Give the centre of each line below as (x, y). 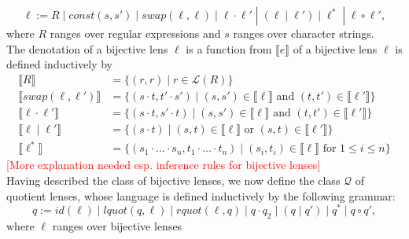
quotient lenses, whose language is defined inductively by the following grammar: (201, 195)
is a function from (229, 48)
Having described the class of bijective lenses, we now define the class (173, 180)
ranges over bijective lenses (117, 226)
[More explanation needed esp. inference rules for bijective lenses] (164, 165)
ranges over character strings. (304, 33)
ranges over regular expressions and (135, 33)
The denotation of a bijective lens (87, 48)
